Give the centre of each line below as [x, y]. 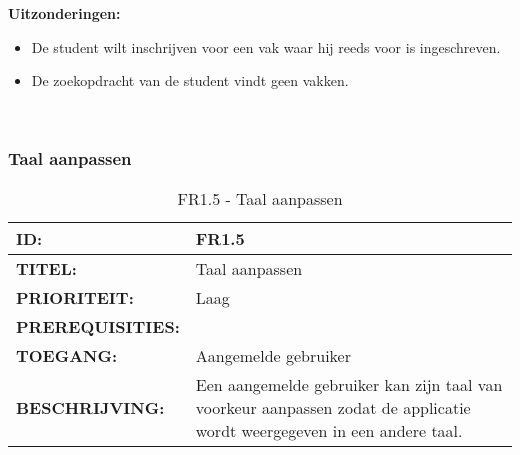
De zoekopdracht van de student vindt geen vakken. [190, 80]
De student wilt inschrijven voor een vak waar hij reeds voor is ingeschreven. [266, 46]
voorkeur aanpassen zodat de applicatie [333, 407]
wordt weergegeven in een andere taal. [329, 430]
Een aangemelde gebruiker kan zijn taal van [349, 384]
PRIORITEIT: [75, 297]
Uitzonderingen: [64, 13]
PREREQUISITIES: [98, 326]
